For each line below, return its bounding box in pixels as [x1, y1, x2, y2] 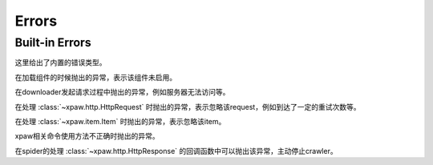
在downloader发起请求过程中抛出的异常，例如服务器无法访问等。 [14, 87, 230, 97]
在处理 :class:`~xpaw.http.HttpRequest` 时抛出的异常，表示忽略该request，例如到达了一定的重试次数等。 [14, 102, 361, 111]
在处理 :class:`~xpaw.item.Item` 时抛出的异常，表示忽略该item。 [14, 116, 226, 126]
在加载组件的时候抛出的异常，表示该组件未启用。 [14, 72, 176, 82]
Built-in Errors [14, 35, 91, 50]
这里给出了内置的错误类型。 [14, 58, 107, 67]
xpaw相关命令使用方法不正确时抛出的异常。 [14, 131, 160, 141]
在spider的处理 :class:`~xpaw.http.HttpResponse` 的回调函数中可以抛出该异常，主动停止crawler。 [14, 146, 338, 155]
